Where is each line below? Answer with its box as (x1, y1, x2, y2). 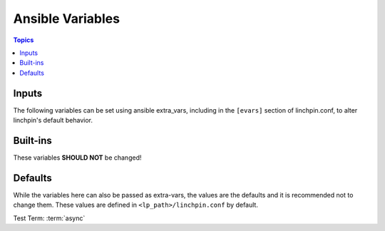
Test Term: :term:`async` (13, 214, 86, 222)
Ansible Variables (13, 11, 120, 26)
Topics (13, 36, 34, 44)
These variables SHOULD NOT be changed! (13, 153, 142, 162)
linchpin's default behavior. (13, 116, 93, 125)
